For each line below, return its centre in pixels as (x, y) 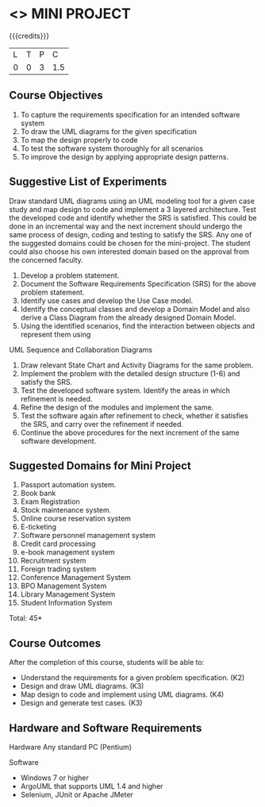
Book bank (38, 494)
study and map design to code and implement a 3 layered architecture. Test (132, 209)
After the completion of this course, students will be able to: (107, 663)
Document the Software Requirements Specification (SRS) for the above (138, 283)
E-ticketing (38, 527)
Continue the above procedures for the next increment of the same (130, 432)
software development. (58, 440)
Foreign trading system (58, 569)
